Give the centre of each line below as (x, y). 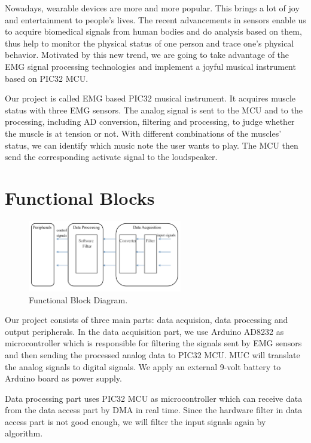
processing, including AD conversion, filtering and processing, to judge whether (150, 121)
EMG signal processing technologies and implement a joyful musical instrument (150, 66)
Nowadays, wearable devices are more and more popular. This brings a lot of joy (152, 8)
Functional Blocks (80, 197)
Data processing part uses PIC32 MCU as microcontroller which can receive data (154, 398)
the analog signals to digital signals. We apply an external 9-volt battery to (143, 366)
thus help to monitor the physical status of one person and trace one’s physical (150, 43)
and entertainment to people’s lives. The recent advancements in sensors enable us (155, 19)
